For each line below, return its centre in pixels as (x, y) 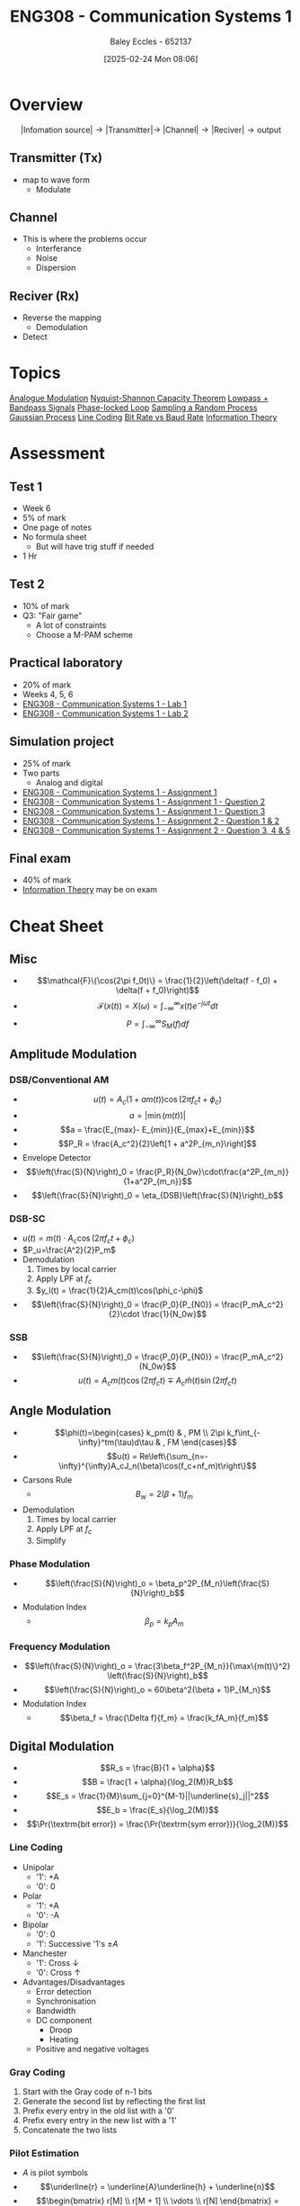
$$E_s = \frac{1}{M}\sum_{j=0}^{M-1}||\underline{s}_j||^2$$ (158, 1796)
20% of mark (47, 685)
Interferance (59, 248)
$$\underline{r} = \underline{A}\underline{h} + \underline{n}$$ (158, 2187)
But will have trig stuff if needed (95, 547)
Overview (46, 104)
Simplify (51, 1541)
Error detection (64, 1991)
